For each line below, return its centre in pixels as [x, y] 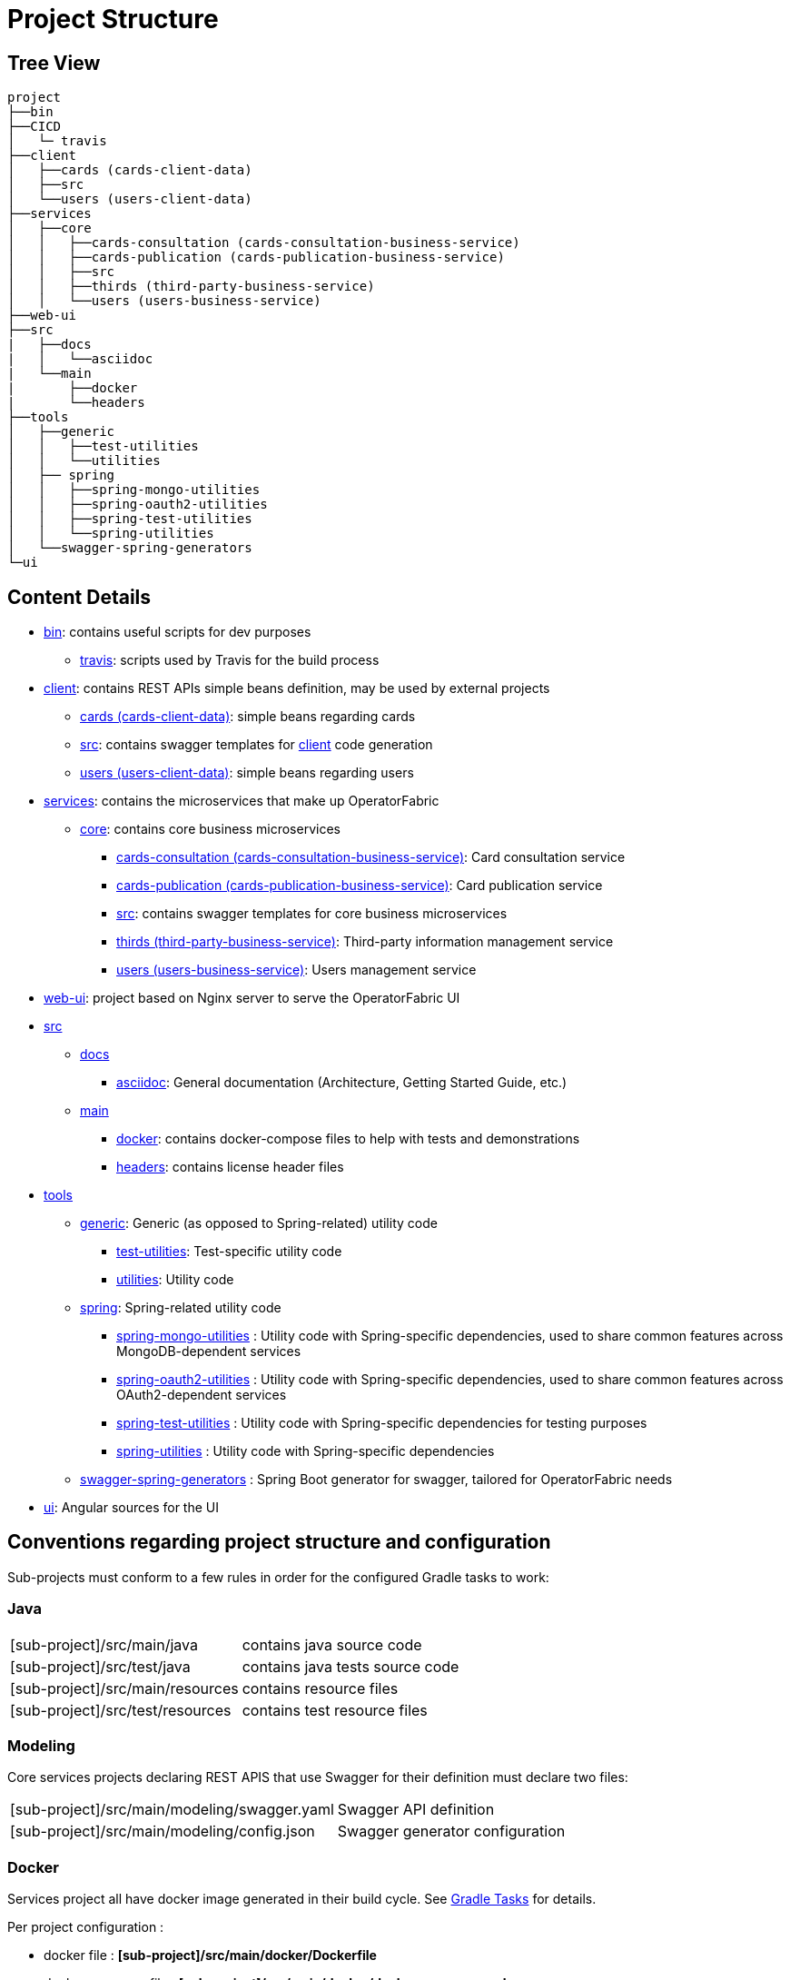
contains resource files [320, 1688]
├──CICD [35, 127]
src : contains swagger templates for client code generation [257, 745]
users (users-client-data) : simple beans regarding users [247, 773]
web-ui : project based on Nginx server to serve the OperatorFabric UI [252, 998]
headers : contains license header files [230, 1167]
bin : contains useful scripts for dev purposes [178, 632]
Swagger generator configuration [451, 1831]
